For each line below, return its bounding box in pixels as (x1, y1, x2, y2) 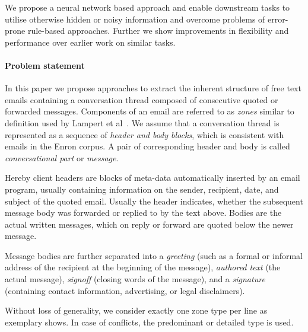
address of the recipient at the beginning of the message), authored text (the (5, 261, 281, 273)
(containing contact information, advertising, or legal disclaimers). (5, 284, 245, 296)
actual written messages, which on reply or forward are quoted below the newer (5, 218, 294, 230)
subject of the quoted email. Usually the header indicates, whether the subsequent (5, 194, 303, 207)
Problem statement (5, 59, 85, 71)
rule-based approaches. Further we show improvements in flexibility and (27, 24, 289, 37)
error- (268, 12, 288, 25)
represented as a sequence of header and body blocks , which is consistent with (5, 128, 284, 141)
